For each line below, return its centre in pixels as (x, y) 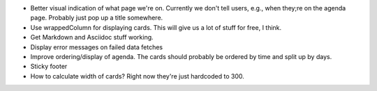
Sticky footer (49, 67)
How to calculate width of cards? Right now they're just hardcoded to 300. (137, 76)
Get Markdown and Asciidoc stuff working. (92, 38)
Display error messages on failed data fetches (97, 47)
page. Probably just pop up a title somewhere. (97, 18)
